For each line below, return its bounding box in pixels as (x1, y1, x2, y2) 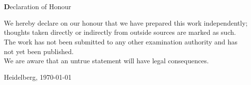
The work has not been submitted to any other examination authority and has (4, 36, 238, 46)
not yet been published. (4, 46, 74, 56)
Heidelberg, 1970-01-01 (4, 71, 72, 82)
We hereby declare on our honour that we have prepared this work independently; (4, 17, 248, 28)
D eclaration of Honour (4, 1, 71, 12)
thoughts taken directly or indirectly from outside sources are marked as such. (4, 27, 236, 37)
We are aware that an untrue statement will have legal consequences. (4, 56, 209, 66)
